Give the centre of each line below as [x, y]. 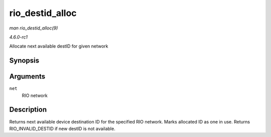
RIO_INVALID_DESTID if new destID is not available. [62, 128]
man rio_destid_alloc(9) [34, 28]
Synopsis [24, 61]
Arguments [27, 77]
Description [28, 110]
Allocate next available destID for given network [59, 46]
